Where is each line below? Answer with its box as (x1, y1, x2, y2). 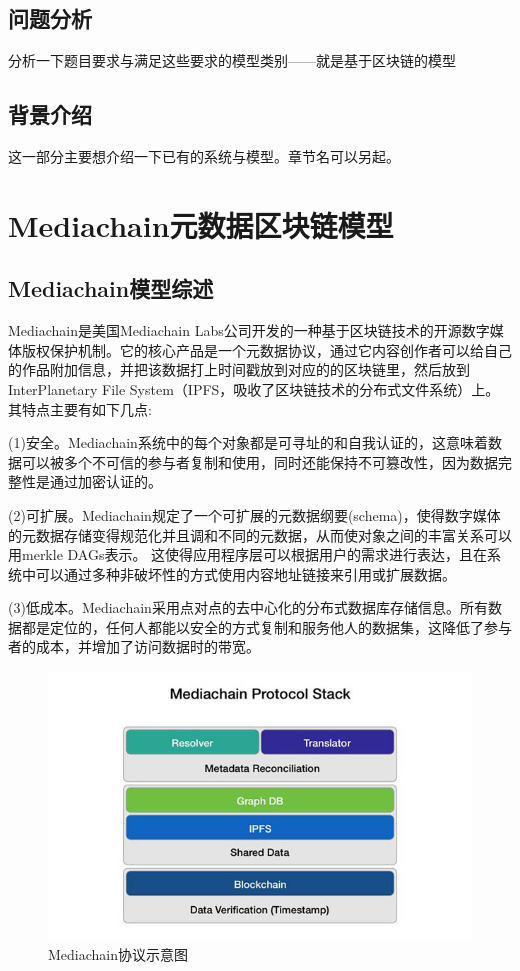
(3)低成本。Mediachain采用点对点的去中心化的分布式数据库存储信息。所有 (8, 597, 488, 618)
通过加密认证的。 (49, 471, 162, 492)
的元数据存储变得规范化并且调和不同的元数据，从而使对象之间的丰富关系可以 (8, 524, 512, 545)
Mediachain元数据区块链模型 (8, 204, 394, 245)
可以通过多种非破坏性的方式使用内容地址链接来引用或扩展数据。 (35, 563, 456, 584)
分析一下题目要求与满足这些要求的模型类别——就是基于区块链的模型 (8, 50, 456, 71)
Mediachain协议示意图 (48, 943, 189, 964)
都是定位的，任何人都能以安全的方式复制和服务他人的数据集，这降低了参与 (21, 616, 512, 637)
